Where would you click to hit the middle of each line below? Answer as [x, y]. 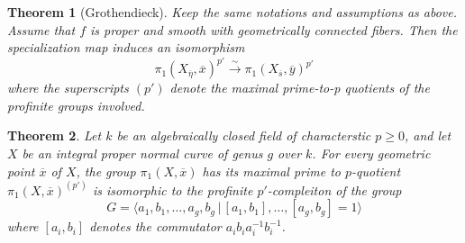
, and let [428, 135]
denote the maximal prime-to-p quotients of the [300, 88]
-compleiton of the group [334, 189]
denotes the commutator [155, 226]
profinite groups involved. [76, 105]
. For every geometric [371, 153]
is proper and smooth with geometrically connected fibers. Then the [274, 29]
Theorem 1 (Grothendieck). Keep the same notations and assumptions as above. [232, 12]
